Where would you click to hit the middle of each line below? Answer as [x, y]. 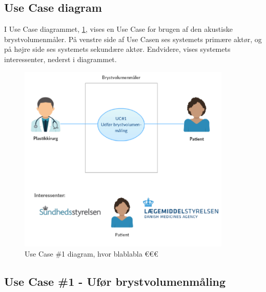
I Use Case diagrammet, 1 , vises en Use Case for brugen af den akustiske [118, 29]
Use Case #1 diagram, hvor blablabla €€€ [91, 253]
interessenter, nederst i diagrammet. [60, 59]
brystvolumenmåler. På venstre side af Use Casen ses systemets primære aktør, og [133, 39]
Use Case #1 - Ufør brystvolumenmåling [115, 281]
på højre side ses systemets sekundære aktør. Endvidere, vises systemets [117, 49]
